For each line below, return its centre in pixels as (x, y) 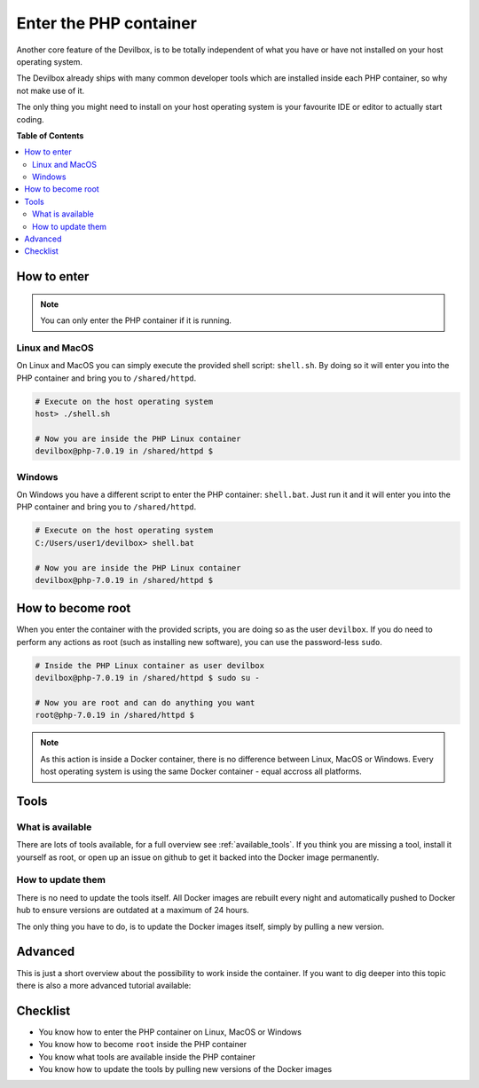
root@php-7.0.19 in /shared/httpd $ (115, 715)
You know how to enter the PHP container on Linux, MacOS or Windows (170, 1032)
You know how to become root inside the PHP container (143, 1045)
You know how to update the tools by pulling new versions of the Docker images (185, 1069)
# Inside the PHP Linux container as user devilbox (150, 665)
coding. (30, 119)
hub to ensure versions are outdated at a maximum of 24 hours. (133, 911)
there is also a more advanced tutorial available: (104, 985)
